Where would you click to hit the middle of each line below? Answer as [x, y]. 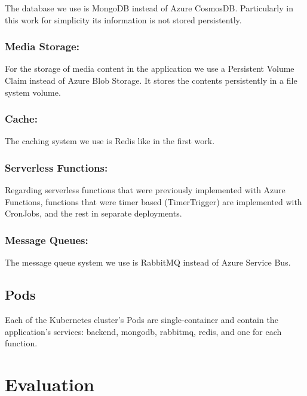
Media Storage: [42, 46]
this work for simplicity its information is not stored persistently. [123, 19]
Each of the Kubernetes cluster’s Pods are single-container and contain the [142, 320]
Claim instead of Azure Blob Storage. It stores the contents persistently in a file [151, 80]
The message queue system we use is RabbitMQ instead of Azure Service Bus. [148, 262]
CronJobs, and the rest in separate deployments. [93, 213]
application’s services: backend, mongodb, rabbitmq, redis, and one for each [143, 331]
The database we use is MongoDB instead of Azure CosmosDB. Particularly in [149, 8]
